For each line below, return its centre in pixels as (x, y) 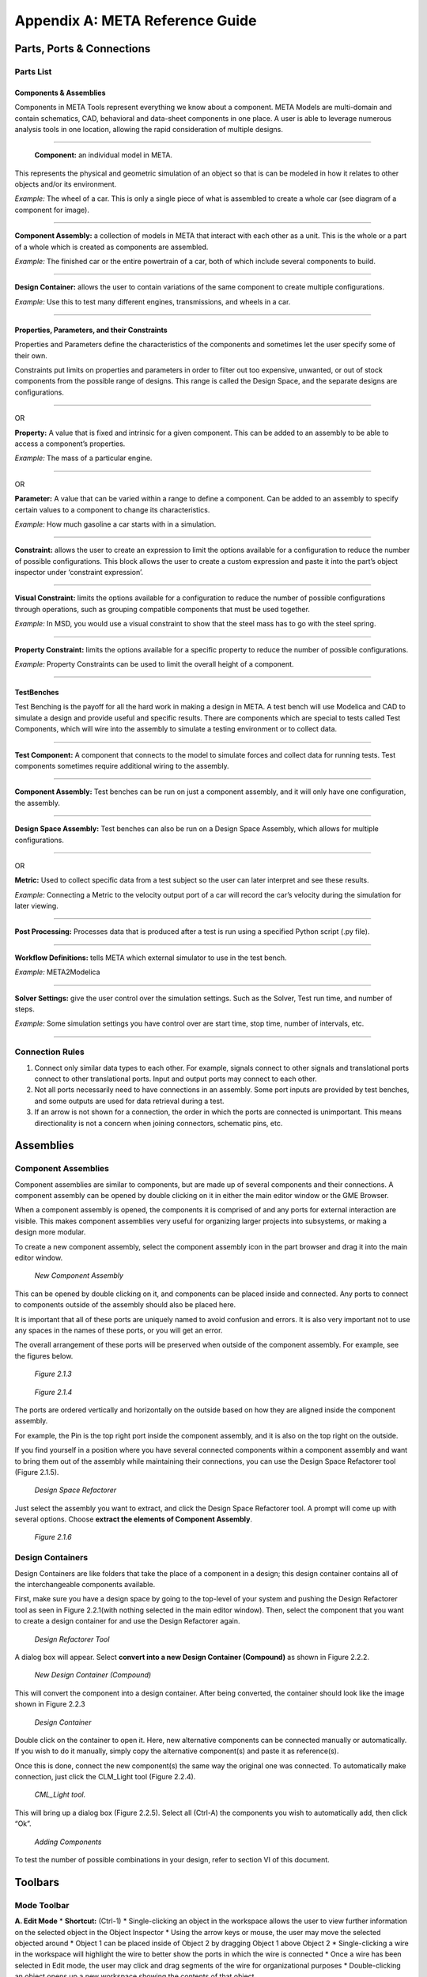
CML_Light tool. (60, 1794)
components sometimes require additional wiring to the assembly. (122, 765)
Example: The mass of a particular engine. (83, 458)
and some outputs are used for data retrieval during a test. (129, 1101)
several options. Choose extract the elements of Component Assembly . (134, 1519)
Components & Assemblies (60, 93)
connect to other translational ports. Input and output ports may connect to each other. (176, 1079)
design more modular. (50, 1232)
